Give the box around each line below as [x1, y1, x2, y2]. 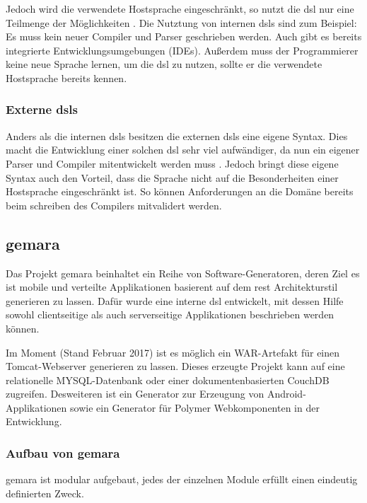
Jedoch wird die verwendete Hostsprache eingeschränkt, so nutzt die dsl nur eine [6, 1, 354, 16]
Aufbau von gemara [6, 444, 120, 461]
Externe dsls [6, 100, 78, 118]
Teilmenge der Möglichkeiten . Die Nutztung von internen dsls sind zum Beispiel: [6, 15, 357, 30]
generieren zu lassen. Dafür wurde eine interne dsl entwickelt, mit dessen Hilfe [6, 293, 344, 308]
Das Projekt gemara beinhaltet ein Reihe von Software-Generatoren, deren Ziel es [6, 265, 360, 280]
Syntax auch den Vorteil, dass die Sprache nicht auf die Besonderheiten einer [6, 170, 339, 185]
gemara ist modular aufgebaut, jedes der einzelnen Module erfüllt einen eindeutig [6, 472, 358, 487]
